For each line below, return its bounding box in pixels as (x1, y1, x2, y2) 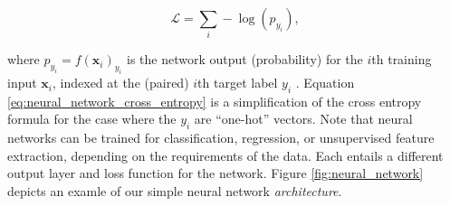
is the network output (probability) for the (126, 50, 363, 69)
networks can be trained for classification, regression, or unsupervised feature (7, 128, 435, 147)
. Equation (295, 73, 355, 92)
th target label (197, 73, 278, 92)
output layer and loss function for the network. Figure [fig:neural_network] (7, 164, 424, 183)
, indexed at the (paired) (53, 73, 189, 92)
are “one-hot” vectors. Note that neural (194, 109, 413, 128)
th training (371, 50, 432, 69)
